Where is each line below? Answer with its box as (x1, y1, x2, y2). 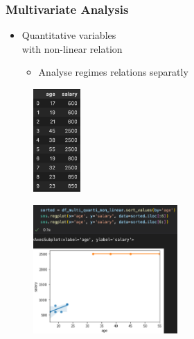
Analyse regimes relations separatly (38, 65, 188, 79)
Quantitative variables (21, 28, 116, 42)
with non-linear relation (21, 41, 123, 56)
